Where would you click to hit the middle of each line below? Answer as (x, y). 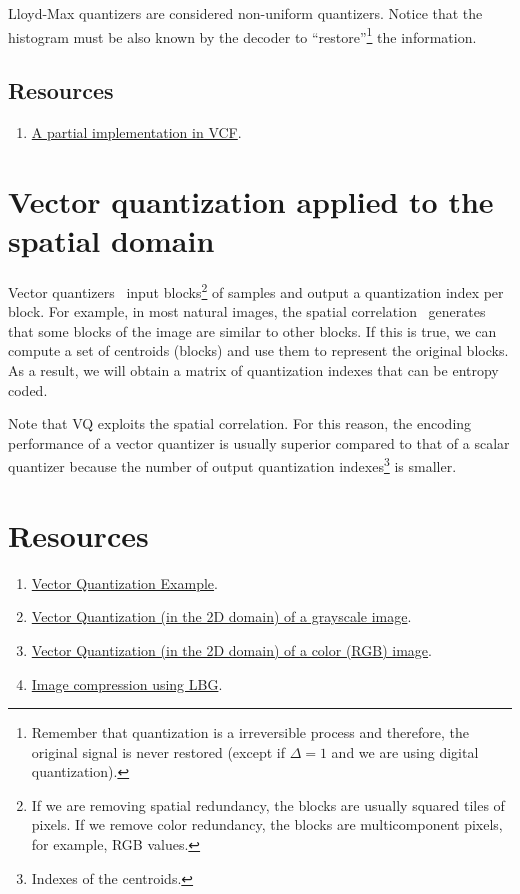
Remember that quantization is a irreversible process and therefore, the (250, 732)
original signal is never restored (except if (158, 751)
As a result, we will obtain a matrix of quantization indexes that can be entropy (253, 369)
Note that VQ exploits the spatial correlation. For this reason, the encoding (240, 423)
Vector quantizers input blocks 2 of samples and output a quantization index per (256, 290)
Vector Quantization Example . (124, 582)
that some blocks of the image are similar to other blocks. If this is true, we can (252, 330)
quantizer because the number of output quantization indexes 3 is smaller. (232, 465)
